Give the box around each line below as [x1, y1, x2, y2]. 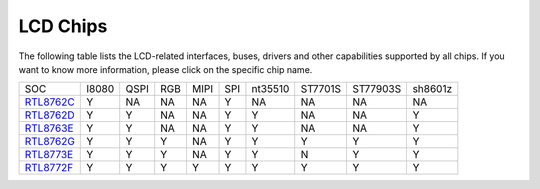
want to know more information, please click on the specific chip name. [18, 63, 313, 75]
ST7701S [300, 82, 342, 96]
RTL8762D [24, 108, 75, 122]
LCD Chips [18, 15, 108, 37]
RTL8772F [24, 161, 74, 175]
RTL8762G [24, 135, 75, 149]
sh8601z [412, 82, 453, 96]
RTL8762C [24, 95, 75, 109]
